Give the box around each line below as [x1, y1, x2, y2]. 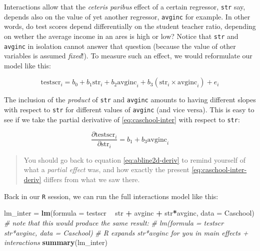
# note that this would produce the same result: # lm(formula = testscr [4, 217, 224, 228]
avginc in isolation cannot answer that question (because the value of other [4, 40, 236, 51]
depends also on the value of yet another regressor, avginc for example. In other [4, 11, 250, 21]
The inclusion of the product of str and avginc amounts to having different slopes [4, 94, 256, 105]
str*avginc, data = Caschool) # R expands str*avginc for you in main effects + [4, 227, 248, 238]
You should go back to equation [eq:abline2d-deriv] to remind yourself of [23, 154, 246, 165]
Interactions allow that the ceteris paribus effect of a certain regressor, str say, [4, 1, 245, 11]
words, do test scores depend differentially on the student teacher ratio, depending [4, 21, 256, 31]
